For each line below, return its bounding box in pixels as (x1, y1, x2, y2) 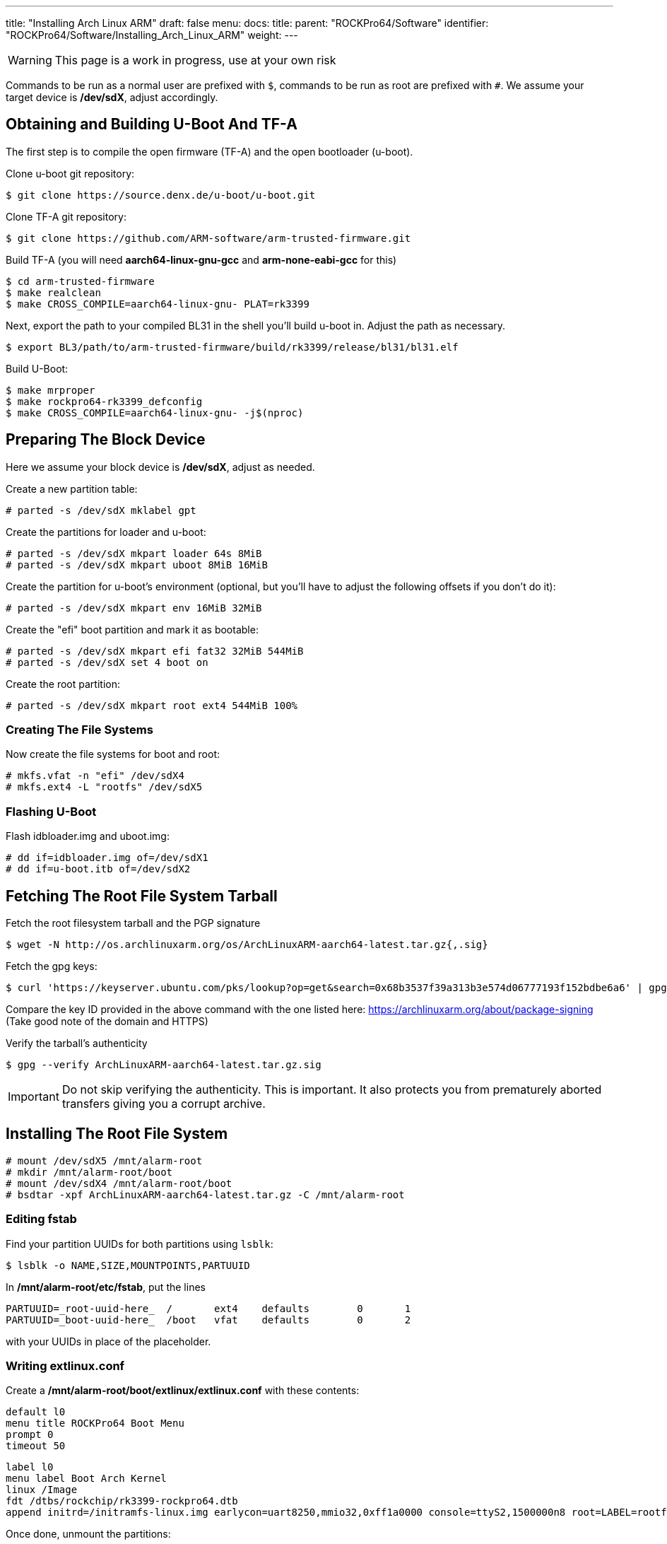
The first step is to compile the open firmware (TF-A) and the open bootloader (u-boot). (6, 145, 413, 158)
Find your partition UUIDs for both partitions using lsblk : (6, 1237, 273, 1250)
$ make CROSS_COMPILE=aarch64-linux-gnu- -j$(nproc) (6, 407, 304, 419)
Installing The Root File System (6, 1125, 228, 1143)
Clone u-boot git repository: (6, 167, 135, 180)
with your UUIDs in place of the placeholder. (6, 1335, 211, 1347)
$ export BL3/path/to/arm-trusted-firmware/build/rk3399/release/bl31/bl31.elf (6, 341, 459, 353)
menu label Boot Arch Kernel (6, 1473, 167, 1485)
